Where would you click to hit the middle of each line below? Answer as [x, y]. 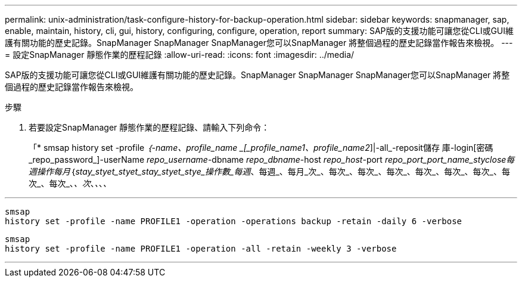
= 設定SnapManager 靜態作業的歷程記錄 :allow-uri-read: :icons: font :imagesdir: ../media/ [180, 55]
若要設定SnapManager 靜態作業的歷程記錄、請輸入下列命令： [149, 127]
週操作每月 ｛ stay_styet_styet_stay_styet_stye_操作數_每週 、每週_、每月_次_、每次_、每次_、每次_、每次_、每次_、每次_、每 [269, 171]
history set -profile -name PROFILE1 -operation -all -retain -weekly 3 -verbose [201, 249]
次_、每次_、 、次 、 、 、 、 [70, 183]
